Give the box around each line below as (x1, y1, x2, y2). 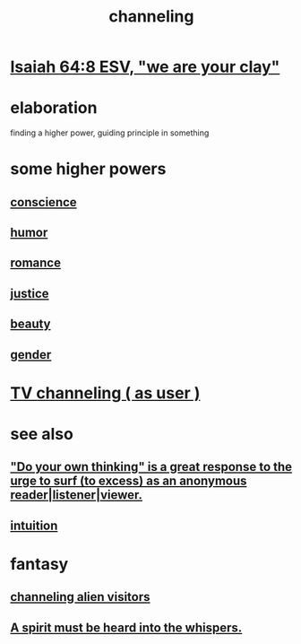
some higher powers (10, 159, 167, 179)
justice (10, 285, 49, 301)
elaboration (10, 98, 98, 118)
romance (10, 256, 62, 271)
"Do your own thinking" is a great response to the (10, 459, 293, 474)
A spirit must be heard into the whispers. (10, 620, 243, 635)
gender (10, 347, 52, 362)
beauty (10, 317, 52, 332)
